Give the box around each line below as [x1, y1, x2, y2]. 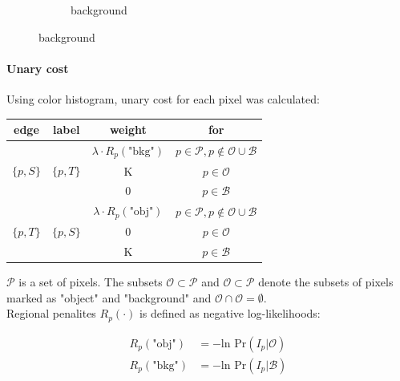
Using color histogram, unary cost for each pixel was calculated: [6, 90, 320, 107]
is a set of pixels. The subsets [18, 273, 163, 290]
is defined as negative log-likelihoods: [139, 305, 321, 322]
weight [109, 121, 147, 138]
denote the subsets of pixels [258, 273, 394, 290]
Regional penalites [6, 305, 96, 322]
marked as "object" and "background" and [6, 289, 212, 306]
